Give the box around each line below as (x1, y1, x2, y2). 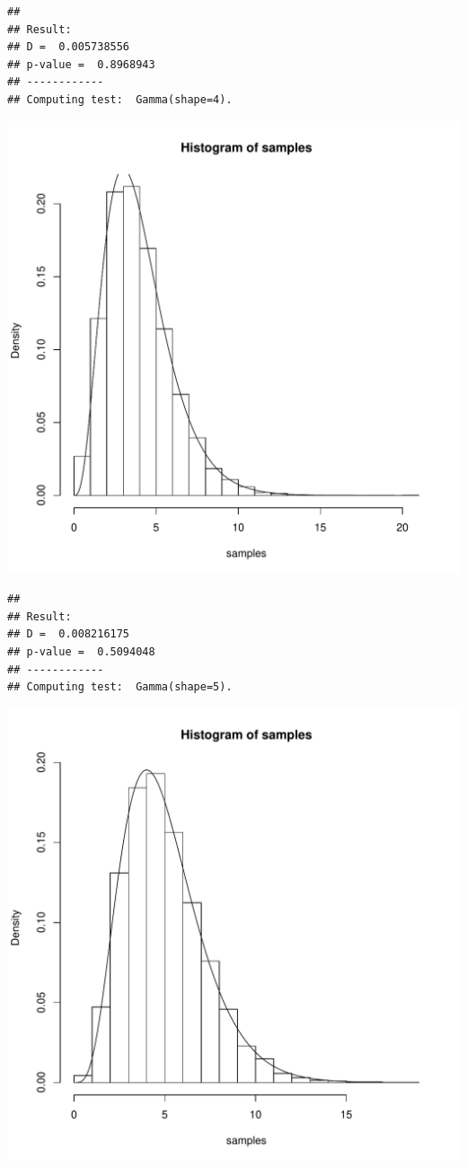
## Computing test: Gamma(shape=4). (7, 92, 233, 106)
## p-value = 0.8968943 (7, 57, 155, 71)
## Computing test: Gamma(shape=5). (7, 681, 233, 694)
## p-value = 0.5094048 (7, 645, 155, 658)
